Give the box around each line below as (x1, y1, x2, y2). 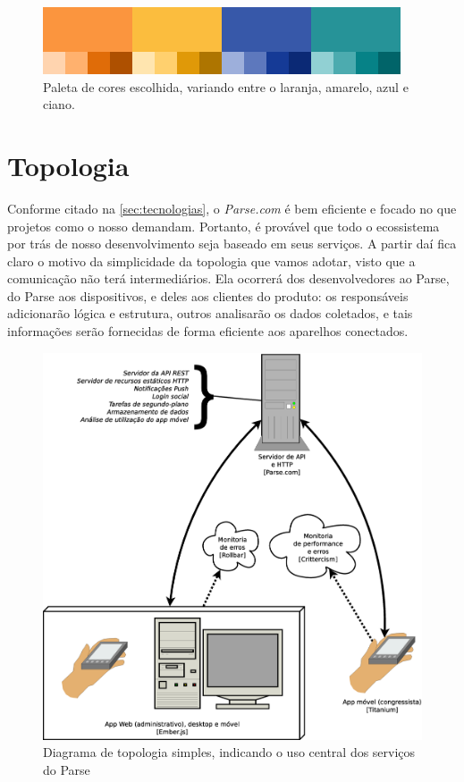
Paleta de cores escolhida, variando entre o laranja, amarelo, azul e (43, 77, 409, 96)
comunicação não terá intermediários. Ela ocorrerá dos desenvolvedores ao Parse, (7, 269, 450, 288)
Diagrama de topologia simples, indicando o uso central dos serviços (43, 743, 416, 761)
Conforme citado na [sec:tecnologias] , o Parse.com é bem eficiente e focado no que (7, 198, 457, 217)
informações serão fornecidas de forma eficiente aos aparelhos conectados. (7, 322, 409, 341)
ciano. (43, 95, 75, 114)
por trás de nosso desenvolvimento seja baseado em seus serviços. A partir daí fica (7, 234, 457, 253)
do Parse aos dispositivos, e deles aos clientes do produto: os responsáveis (7, 286, 409, 305)
